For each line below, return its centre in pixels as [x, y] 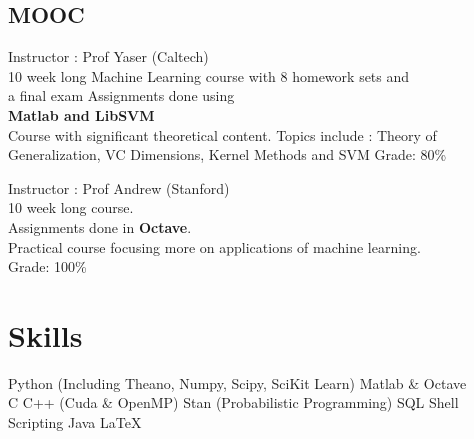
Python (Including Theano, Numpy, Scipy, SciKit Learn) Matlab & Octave [237, 382]
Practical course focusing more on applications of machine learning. [214, 246]
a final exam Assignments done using [121, 95]
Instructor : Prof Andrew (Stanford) [119, 187]
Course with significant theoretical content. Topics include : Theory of [222, 134]
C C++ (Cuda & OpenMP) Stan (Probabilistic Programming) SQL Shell [233, 402]
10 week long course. [71, 207]
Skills [45, 334]
